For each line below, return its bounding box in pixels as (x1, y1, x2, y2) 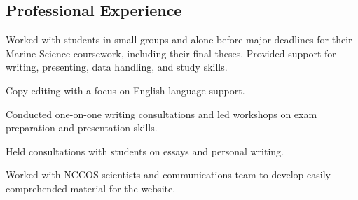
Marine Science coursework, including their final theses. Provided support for (6, 45, 336, 60)
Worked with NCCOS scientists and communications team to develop (6, 167, 304, 182)
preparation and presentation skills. (6, 120, 158, 135)
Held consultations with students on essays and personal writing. (6, 143, 284, 158)
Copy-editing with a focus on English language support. (6, 83, 245, 97)
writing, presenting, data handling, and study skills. (6, 59, 228, 74)
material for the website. (70, 180, 176, 195)
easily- (307, 167, 334, 182)
